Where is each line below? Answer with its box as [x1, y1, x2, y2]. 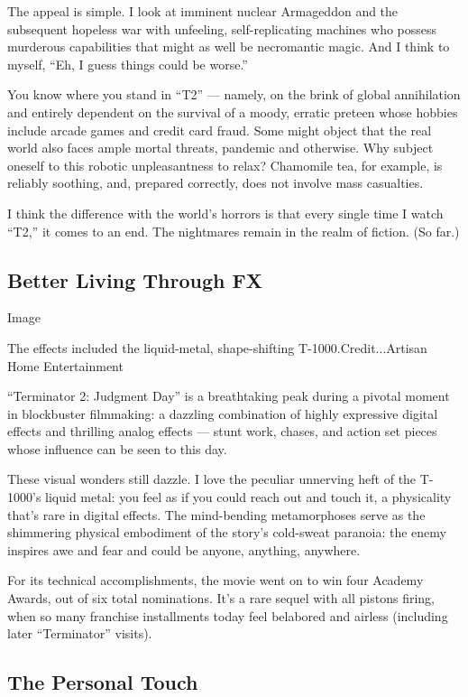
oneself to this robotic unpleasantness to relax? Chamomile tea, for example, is [7, 155, 443, 174]
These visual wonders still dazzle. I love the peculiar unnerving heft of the [7, 469, 417, 488]
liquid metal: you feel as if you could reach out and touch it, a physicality [45, 488, 452, 506]
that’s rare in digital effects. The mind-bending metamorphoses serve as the [7, 505, 426, 524]
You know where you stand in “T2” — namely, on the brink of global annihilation [7, 85, 461, 104]
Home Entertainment [7, 356, 124, 375]
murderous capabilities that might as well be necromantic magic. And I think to [7, 37, 450, 56]
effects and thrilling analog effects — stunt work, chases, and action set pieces [7, 422, 437, 441]
